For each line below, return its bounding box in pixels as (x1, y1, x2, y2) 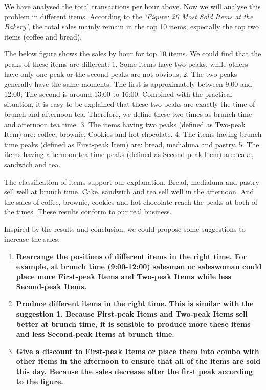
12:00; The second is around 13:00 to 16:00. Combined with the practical (4, 88, 232, 99)
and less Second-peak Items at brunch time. (16, 328, 174, 339)
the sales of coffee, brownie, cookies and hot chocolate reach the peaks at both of (4, 196, 257, 207)
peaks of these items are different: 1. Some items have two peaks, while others (4, 58, 248, 69)
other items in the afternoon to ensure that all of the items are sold (16, 356, 261, 366)
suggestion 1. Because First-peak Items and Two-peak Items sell (16, 308, 248, 319)
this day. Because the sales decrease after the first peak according (16, 366, 253, 376)
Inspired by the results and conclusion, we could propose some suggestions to (4, 223, 246, 234)
